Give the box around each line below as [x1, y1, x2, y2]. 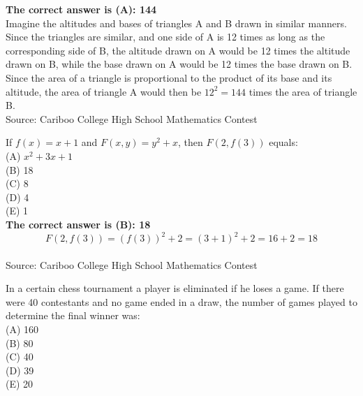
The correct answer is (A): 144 [6, 2, 157, 16]
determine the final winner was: [6, 308, 140, 323]
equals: [269, 135, 298, 149]
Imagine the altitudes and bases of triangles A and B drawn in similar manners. [6, 15, 347, 30]
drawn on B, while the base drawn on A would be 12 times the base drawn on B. [6, 57, 353, 71]
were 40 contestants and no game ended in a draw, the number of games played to [6, 294, 357, 309]
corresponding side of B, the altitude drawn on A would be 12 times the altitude [6, 43, 350, 57]
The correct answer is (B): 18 [6, 217, 151, 231]
